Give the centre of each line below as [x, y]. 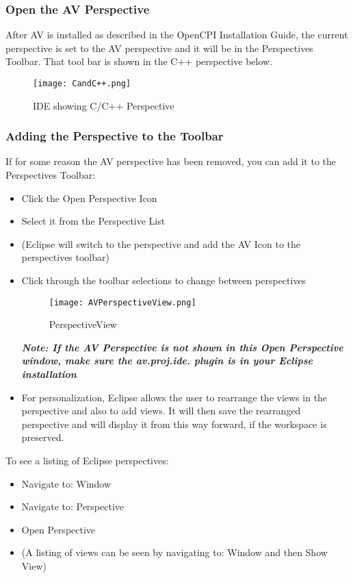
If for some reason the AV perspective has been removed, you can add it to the [171, 161]
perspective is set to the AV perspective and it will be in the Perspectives [159, 48]
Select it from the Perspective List [93, 221]
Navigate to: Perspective [73, 506]
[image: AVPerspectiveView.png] [122, 302]
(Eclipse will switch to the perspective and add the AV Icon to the [161, 243]
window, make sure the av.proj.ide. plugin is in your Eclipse [167, 361]
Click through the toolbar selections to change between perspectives [164, 280]
